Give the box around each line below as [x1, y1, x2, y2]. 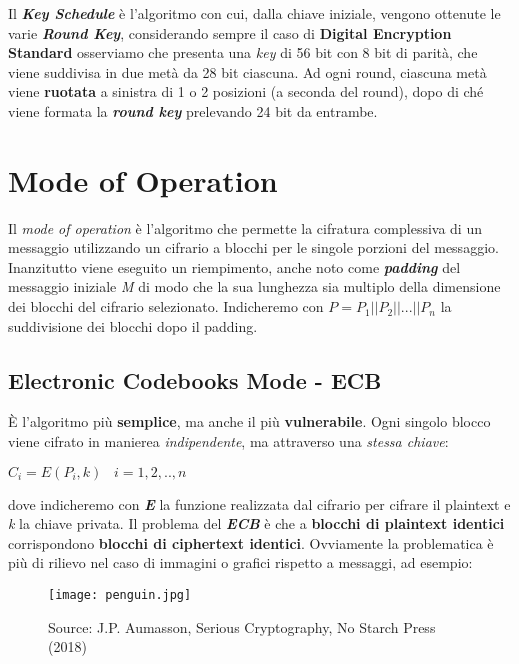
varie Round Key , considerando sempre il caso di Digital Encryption [8, 22, 452, 43]
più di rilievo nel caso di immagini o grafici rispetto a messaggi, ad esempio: [8, 552, 473, 573]
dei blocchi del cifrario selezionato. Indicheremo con [8, 296, 324, 317]
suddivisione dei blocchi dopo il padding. [8, 315, 258, 336]
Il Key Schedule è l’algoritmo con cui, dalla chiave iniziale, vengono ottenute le [8, 3, 501, 23]
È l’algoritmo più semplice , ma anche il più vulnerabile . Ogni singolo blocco [8, 411, 491, 432]
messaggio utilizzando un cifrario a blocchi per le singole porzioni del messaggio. [8, 237, 499, 258]
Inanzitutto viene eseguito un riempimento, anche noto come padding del [8, 256, 461, 277]
